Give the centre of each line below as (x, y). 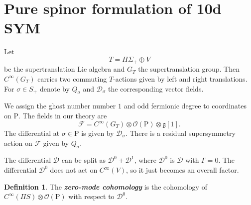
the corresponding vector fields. (156, 88)
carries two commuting (72, 78)
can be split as (84, 160)
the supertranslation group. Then (189, 69)
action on (18, 143)
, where (145, 160)
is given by (98, 133)
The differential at (32, 133)
